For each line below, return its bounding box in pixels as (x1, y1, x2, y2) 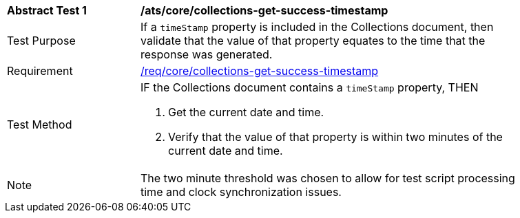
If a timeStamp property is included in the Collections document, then (141, 20, 494, 34)
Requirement (7, 64, 73, 78)
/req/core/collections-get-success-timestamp (141, 64, 379, 78)
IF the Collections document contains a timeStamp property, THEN (141, 80, 479, 94)
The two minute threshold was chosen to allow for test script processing (141, 171, 515, 185)
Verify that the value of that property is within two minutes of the (168, 130, 503, 144)
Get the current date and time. (168, 105, 324, 119)
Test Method (7, 118, 72, 131)
